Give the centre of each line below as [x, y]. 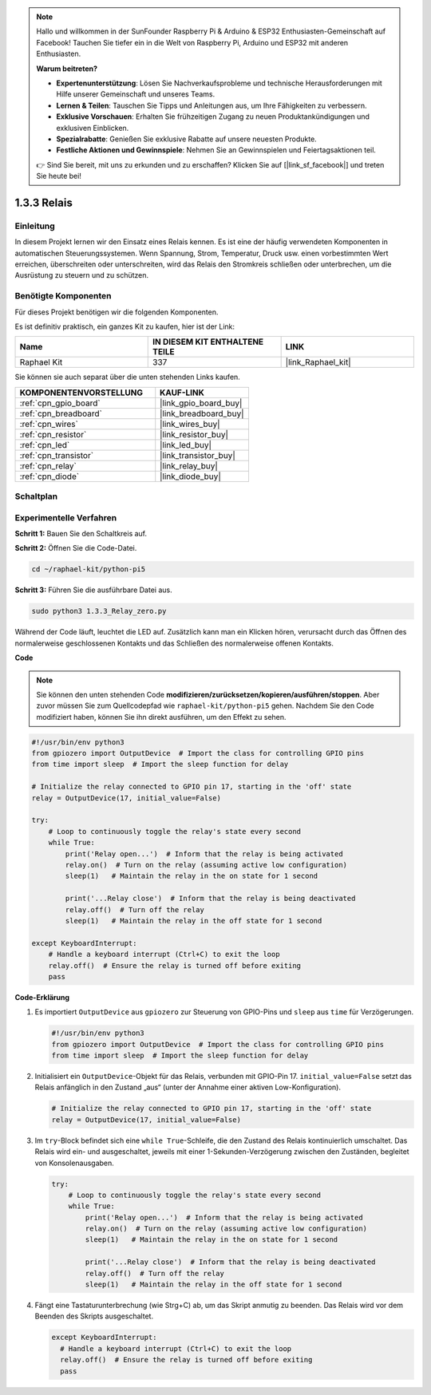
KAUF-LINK [182, 393]
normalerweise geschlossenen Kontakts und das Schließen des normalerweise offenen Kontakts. [174, 643]
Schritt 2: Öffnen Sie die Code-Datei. [76, 548]
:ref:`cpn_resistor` [53, 434]
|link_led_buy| [186, 445]
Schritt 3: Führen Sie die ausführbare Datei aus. [93, 590]
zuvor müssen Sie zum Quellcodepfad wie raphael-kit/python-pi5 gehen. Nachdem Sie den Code [205, 705]
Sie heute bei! [59, 176]
